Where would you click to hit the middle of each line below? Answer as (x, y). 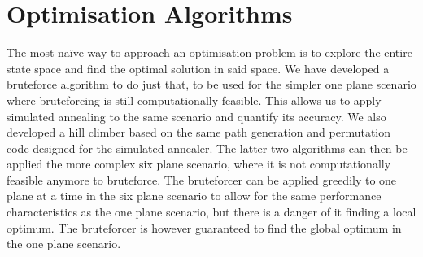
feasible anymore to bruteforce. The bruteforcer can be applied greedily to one (202, 179)
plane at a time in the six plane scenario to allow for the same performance (194, 196)
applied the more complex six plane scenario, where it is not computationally (199, 164)
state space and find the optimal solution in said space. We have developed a (198, 68)
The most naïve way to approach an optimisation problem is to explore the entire (209, 52)
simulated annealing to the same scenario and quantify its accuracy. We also (196, 116)
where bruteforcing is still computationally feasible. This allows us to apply (194, 100)
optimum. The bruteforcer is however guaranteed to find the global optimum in (204, 227)
